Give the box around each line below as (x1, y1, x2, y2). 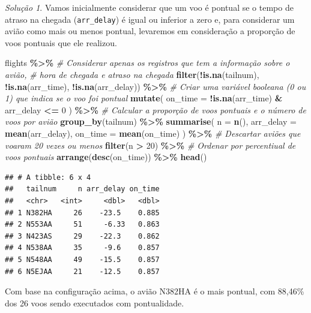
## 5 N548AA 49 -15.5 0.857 (5, 255, 160, 264)
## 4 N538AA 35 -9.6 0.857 (5, 243, 160, 252)
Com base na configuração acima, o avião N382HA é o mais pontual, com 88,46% (5, 285, 304, 297)
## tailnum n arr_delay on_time (5, 185, 160, 194)
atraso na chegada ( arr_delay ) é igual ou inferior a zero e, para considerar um (5, 13, 295, 25)
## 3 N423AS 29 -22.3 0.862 (5, 231, 160, 240)
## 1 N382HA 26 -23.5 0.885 (5, 208, 160, 217)
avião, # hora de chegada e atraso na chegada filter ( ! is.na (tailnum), (5, 68, 259, 81)
